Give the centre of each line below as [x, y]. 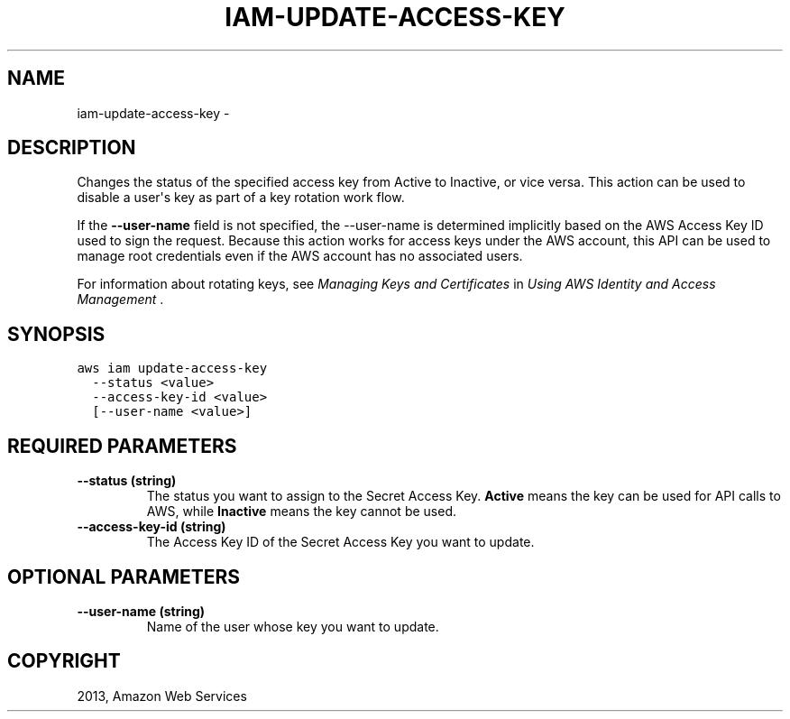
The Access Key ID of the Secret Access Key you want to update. [340, 542]
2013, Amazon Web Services [162, 696]
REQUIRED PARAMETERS [122, 446]
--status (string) [127, 481]
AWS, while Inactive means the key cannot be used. [301, 512]
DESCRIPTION [72, 148]
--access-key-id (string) [152, 527]
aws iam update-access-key [172, 369]
